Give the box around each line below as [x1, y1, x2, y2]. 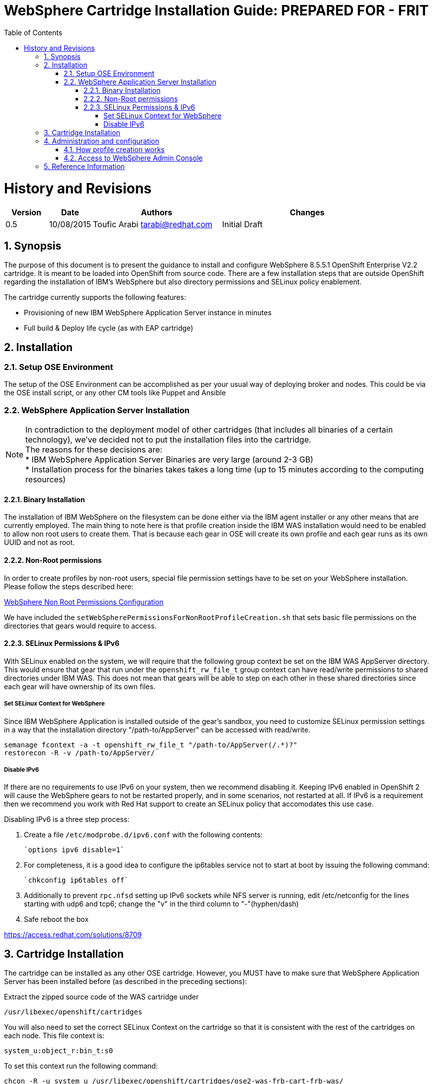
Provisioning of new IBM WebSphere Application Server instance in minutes [24, 308, 272, 317]
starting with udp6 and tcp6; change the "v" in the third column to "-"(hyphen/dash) [24, 900, 299, 908]
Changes [290, 207, 325, 218]
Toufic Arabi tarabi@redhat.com [92, 219, 213, 230]
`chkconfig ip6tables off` [24, 876, 129, 885]
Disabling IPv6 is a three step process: [4, 815, 130, 824]
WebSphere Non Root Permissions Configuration [4, 597, 164, 606]
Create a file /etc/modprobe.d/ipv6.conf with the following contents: [24, 830, 263, 839]
